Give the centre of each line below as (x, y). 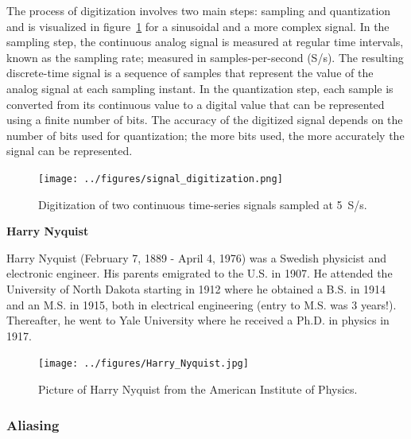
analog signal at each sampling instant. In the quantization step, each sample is (200, 88)
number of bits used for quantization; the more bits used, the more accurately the (205, 135)
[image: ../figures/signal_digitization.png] (161, 179)
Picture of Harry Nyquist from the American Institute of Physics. (198, 389)
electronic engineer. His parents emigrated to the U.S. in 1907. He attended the (200, 273)
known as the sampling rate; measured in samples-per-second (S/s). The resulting (205, 57)
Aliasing (33, 424)
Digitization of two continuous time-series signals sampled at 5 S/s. (203, 204)
